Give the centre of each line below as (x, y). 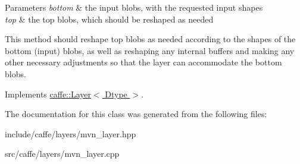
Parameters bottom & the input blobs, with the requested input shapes (134, 7)
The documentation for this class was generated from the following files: (136, 114)
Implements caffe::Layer (48, 94)
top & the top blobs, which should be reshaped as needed (109, 19)
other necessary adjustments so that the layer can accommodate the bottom (143, 62)
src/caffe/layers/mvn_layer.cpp (62, 154)
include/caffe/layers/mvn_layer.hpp (71, 133)
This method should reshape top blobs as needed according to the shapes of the (150, 39)
